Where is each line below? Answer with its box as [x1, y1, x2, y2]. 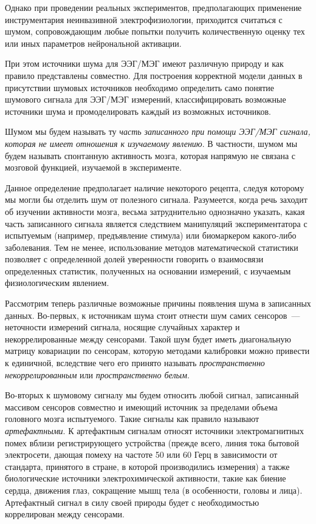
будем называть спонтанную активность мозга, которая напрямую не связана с [5, 149, 295, 162]
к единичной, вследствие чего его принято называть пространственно [5, 356, 265, 369]
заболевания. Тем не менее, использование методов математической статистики [5, 240, 298, 253]
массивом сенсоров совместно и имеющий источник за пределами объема [5, 400, 278, 413]
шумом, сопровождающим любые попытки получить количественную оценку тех [5, 25, 305, 38]
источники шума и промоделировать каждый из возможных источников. [5, 104, 271, 117]
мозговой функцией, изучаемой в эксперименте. [5, 161, 182, 174]
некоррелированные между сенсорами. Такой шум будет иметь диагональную [5, 332, 292, 345]
